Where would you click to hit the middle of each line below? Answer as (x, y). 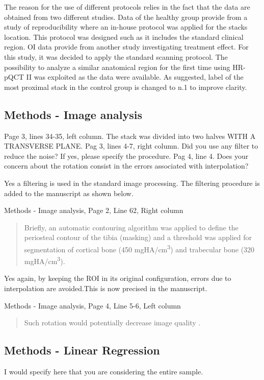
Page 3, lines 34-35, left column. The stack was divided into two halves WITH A (130, 136)
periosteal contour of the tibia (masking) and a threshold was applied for (138, 237)
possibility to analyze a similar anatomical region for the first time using (117, 67)
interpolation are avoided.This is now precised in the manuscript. (106, 288)
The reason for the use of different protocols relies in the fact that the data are (127, 7)
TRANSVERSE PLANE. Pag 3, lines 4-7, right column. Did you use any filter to (131, 146)
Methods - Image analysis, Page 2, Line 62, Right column (94, 210)
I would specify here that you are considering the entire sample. (104, 371)
